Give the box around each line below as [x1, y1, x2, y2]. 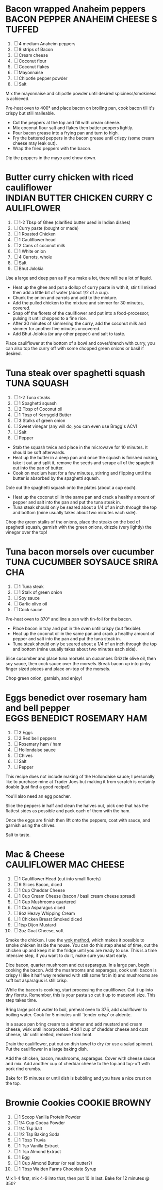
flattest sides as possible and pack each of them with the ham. [5, 807, 130, 814]
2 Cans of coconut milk [18, 242, 65, 248]
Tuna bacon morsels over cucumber [5, 546, 154, 557]
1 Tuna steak [18, 584, 44, 589]
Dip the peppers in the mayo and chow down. [5, 154, 97, 161]
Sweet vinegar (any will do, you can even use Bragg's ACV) [18, 423, 138, 429]
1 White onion [18, 248, 46, 254]
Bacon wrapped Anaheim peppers [5, 3, 146, 15]
